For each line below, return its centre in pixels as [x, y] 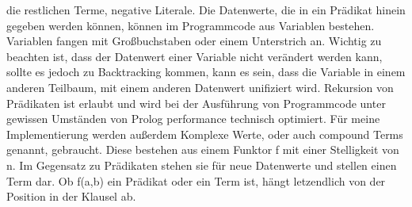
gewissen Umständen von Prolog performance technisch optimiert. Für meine [193, 119]
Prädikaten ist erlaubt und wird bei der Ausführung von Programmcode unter [196, 103]
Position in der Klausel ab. [71, 196]
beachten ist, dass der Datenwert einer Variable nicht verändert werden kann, [195, 56]
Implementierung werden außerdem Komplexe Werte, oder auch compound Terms [205, 134]
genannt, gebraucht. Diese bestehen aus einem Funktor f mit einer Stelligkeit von [203, 149]
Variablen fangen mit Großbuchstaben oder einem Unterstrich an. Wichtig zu [194, 41]
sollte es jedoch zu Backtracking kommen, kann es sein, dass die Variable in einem [206, 72]
